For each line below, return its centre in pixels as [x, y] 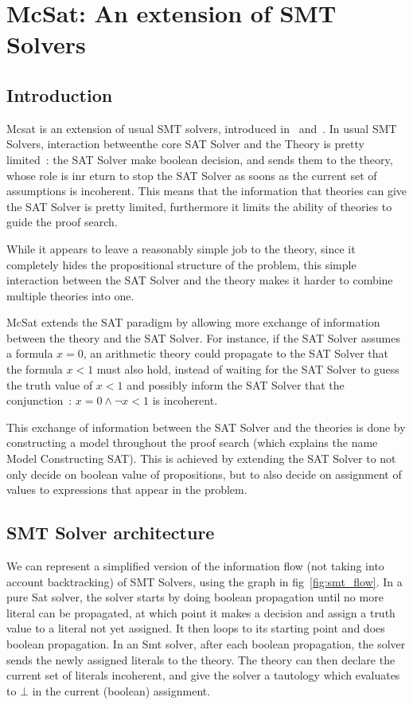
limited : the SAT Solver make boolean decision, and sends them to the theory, [200, 159]
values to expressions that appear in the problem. [127, 490]
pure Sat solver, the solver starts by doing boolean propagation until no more [195, 597]
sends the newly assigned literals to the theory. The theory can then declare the [201, 659]
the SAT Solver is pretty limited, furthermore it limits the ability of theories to [199, 206]
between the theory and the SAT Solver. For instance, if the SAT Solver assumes [203, 337]
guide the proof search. [62, 222]
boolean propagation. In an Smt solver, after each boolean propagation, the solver [206, 644]
